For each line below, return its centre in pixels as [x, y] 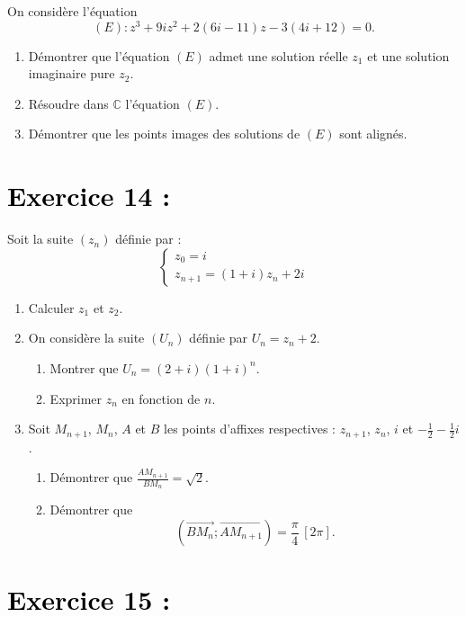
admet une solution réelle [278, 55]
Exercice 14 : [89, 196]
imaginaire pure [72, 73]
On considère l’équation [72, 11]
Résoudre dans [68, 103]
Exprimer [76, 398]
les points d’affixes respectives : [250, 429]
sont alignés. [373, 134]
